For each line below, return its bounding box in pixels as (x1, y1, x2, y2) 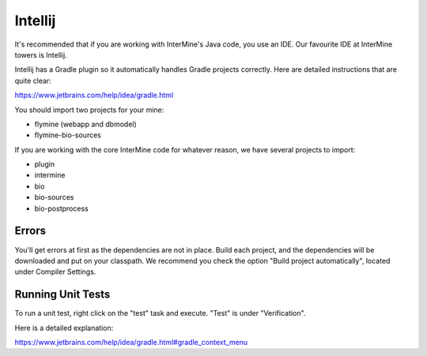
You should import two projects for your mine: (14, 105, 164, 114)
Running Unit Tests (14, 288, 111, 302)
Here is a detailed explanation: (14, 323, 114, 332)
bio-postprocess (34, 204, 89, 213)
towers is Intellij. (14, 50, 67, 59)
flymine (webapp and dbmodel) (34, 119, 138, 129)
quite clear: (14, 76, 51, 85)
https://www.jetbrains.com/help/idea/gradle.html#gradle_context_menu (14, 338, 248, 347)
